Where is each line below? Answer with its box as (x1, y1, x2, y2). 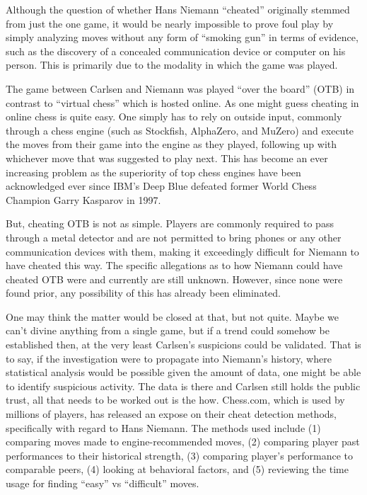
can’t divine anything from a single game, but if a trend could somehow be (6, 323, 330, 338)
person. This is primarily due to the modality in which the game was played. (6, 57, 338, 72)
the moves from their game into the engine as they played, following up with (6, 137, 337, 152)
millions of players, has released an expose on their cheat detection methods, (6, 406, 337, 421)
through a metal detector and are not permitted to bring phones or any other (6, 229, 342, 244)
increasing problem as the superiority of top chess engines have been (6, 164, 301, 179)
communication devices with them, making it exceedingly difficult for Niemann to (6, 244, 359, 258)
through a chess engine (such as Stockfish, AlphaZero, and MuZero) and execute (6, 123, 354, 137)
